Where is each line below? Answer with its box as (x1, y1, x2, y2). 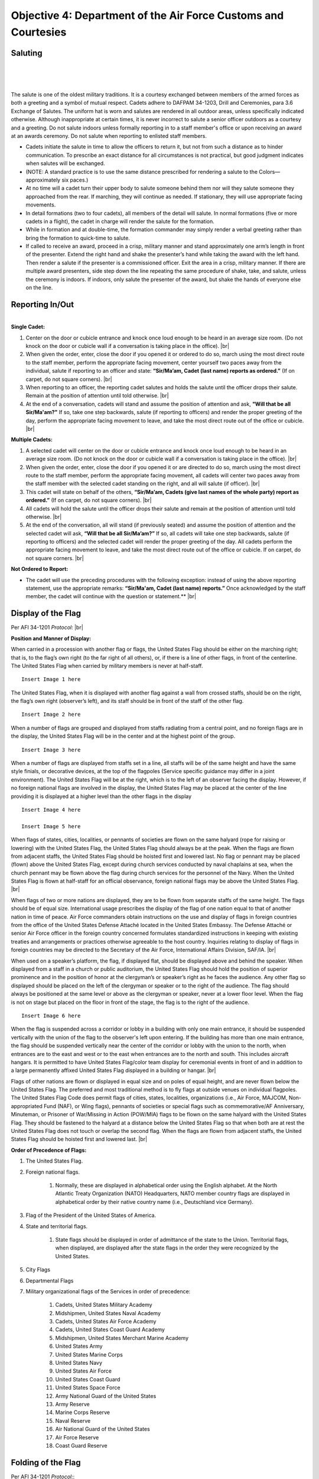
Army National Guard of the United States (55, 1392, 157, 1399)
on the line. (25, 284, 53, 291)
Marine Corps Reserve (55, 1409, 110, 1416)
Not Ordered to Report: (11, 566, 69, 573)
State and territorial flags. (25, 1222, 88, 1230)
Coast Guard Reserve (55, 1442, 108, 1449)
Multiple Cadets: (11, 436, 53, 443)
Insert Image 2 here (21, 711, 81, 718)
